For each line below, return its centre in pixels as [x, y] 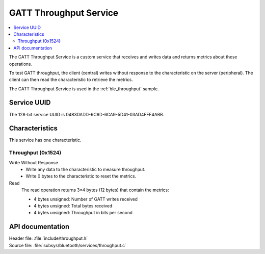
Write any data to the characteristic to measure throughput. [86, 170]
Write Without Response [34, 162]
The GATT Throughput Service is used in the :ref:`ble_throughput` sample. [84, 89]
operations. [21, 64]
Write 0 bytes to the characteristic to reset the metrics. [81, 176]
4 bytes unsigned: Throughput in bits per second [83, 213]
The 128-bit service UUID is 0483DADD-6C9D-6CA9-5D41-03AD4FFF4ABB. [87, 114]
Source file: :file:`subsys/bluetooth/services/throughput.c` [68, 245]
